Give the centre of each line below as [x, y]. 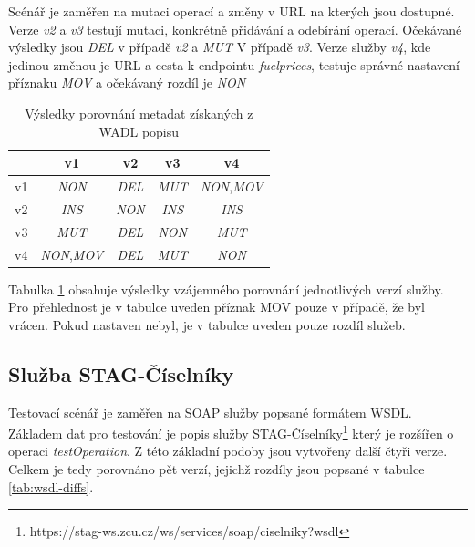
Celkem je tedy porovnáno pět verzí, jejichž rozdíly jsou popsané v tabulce [217, 469]
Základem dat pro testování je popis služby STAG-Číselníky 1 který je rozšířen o [231, 432]
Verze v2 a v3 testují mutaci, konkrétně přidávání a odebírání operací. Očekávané [235, 29]
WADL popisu [139, 131]
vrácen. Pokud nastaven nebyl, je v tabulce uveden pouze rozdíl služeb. [207, 324]
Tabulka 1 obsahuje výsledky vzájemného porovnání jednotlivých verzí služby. [226, 289]
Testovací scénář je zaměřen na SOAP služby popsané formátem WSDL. [210, 412]
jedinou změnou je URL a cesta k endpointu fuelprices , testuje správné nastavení [234, 64]
